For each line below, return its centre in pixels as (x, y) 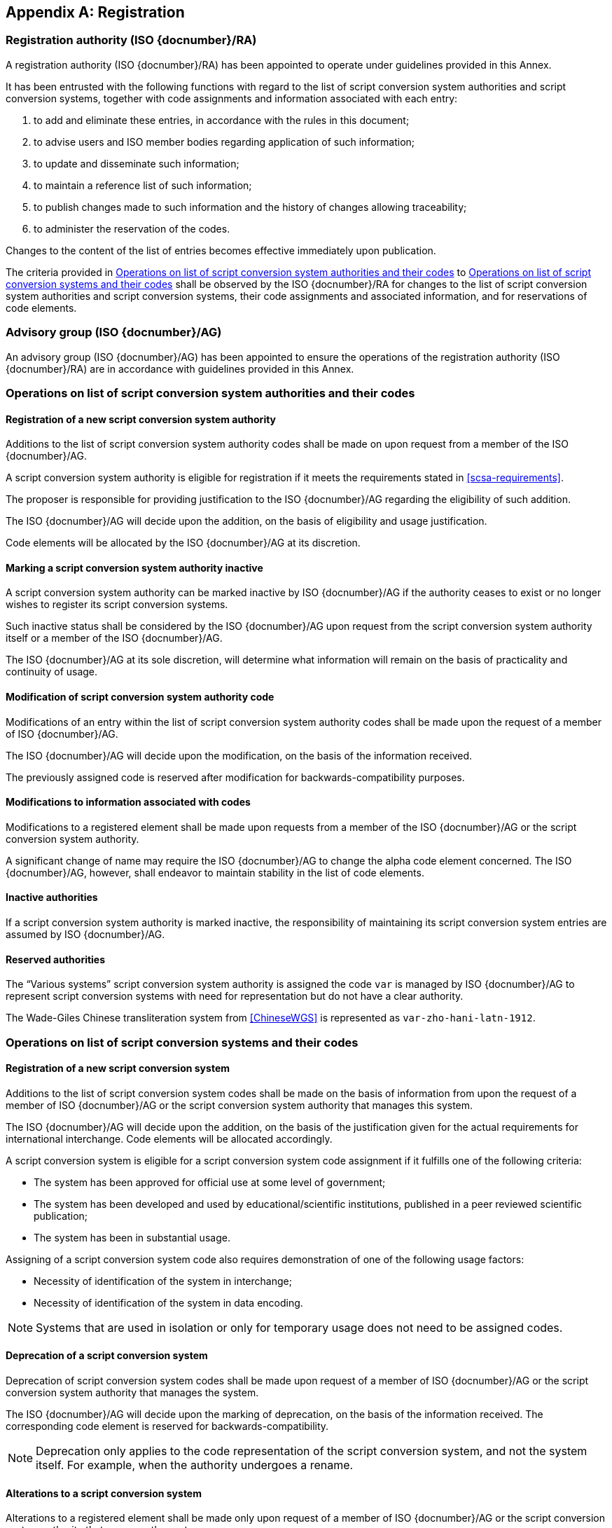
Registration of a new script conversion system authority (141, 419)
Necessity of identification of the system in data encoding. (168, 1302)
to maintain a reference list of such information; (143, 185)
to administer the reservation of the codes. (132, 228)
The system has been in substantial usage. (132, 1237)
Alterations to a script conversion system (104, 1493)
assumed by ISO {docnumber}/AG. (85, 935)
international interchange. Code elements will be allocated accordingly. (169, 1138)
